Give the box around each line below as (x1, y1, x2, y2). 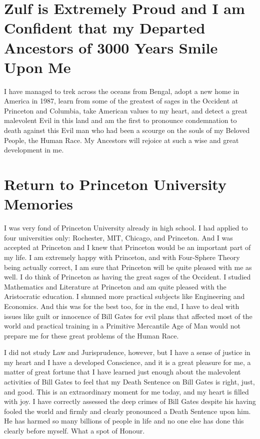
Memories (4, 193, 73, 214)
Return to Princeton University (4, 174, 226, 194)
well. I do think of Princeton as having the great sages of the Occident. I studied (4, 271, 251, 282)
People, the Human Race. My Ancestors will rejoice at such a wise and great (4, 134, 239, 145)
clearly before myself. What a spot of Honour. (4, 425, 145, 436)
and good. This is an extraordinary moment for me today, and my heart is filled (4, 386, 249, 396)
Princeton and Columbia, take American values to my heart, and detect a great (4, 105, 247, 115)
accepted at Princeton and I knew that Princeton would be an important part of (4, 242, 251, 252)
